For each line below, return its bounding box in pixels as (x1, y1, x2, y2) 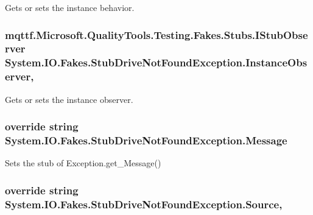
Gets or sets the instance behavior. (5, 1, 135, 13)
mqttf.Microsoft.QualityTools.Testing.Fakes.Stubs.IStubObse (5, 27, 308, 42)
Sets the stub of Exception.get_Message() (5, 157, 161, 169)
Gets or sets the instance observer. (5, 93, 133, 105)
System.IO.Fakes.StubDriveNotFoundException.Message (5, 133, 287, 148)
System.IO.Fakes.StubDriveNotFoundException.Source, (5, 196, 283, 211)
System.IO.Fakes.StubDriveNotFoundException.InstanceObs (5, 55, 308, 70)
